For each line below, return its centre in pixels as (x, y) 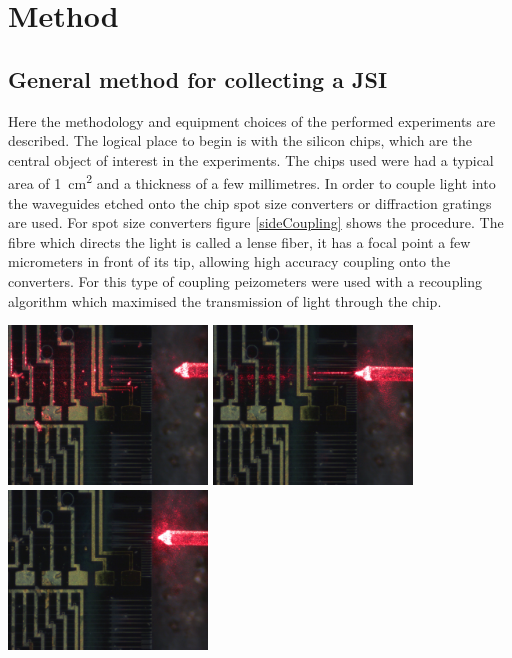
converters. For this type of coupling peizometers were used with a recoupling (245, 280)
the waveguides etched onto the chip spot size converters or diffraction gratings (250, 202)
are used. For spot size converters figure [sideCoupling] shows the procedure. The (256, 222)
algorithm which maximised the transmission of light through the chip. (225, 300)
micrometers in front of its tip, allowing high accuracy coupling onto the (229, 261)
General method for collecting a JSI (198, 78)
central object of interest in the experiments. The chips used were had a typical (251, 159)
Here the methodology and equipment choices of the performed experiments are (252, 120)
